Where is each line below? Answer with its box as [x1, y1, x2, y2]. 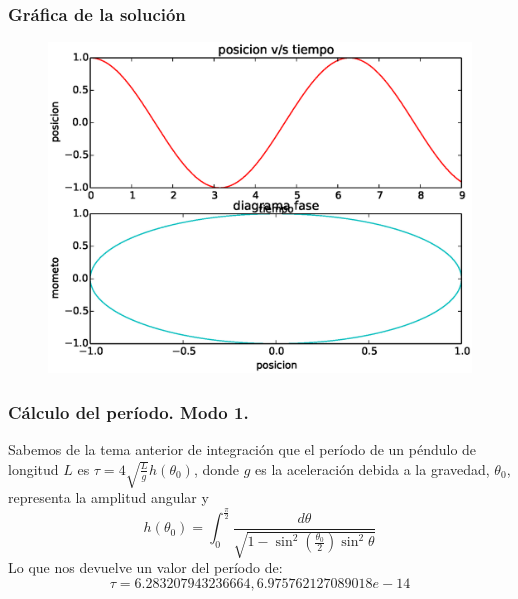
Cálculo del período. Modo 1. [8, 399, 249, 424]
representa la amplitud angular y [8, 487, 209, 508]
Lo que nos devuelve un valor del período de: [8, 557, 283, 578]
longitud [8, 458, 59, 479]
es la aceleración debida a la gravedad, [255, 458, 490, 479]
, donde [193, 458, 240, 479]
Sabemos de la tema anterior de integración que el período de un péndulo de [8, 439, 477, 460]
